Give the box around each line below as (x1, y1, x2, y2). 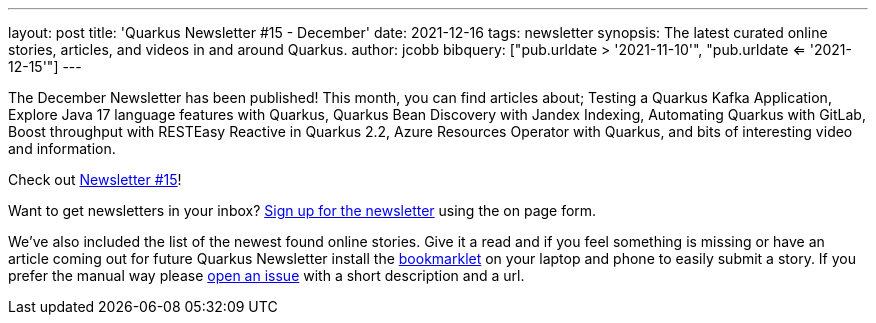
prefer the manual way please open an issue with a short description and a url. (8, 267, 525, 284)
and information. (8, 140, 116, 157)
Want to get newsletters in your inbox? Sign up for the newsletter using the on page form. (8, 202, 597, 219)
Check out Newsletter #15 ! (8, 171, 182, 188)
